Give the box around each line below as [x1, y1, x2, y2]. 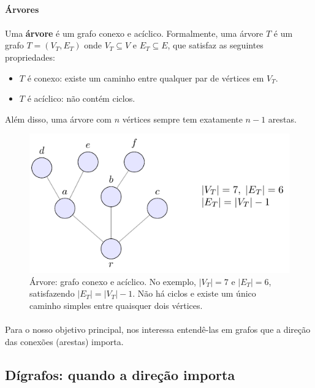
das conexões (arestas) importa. [5, 335, 124, 348]
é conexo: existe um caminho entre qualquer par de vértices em [27, 71, 264, 84]
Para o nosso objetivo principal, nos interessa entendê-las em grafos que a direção [5, 323, 311, 336]
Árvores [5, 2, 39, 15]
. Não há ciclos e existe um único [132, 287, 256, 300]
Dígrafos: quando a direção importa [5, 365, 235, 384]
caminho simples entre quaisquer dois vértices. [29, 299, 203, 311]
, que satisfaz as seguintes [167, 39, 264, 51]
